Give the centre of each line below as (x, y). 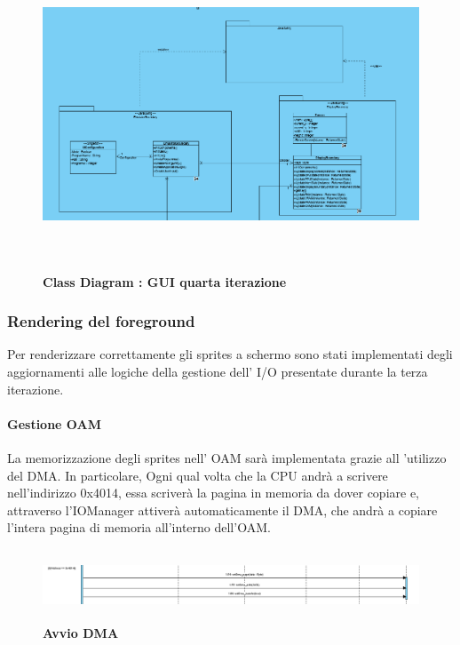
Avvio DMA (81, 632)
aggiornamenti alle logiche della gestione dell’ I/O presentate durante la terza (218, 371)
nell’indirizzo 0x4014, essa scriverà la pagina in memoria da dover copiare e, (214, 493)
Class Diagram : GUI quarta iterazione (165, 281)
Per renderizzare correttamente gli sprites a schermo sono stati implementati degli (230, 354)
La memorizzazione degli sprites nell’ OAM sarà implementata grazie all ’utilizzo (227, 457)
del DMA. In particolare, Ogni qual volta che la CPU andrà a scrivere (198, 475)
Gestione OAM (54, 423)
